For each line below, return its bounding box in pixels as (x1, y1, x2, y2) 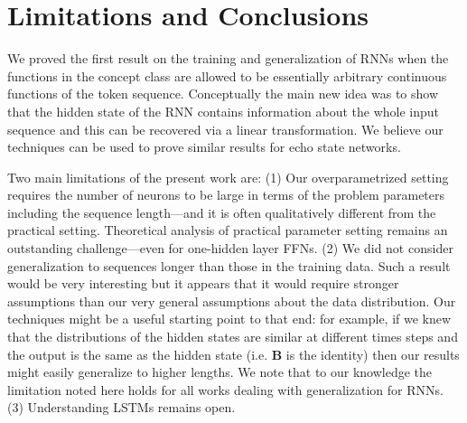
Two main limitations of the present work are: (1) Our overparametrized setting (7, 167, 449, 186)
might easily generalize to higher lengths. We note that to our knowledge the (7, 362, 433, 381)
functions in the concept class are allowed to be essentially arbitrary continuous (7, 66, 447, 85)
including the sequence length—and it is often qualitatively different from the (7, 202, 436, 221)
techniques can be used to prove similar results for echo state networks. (7, 137, 401, 156)
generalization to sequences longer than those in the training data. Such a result (7, 256, 451, 275)
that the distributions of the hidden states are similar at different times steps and (7, 327, 458, 346)
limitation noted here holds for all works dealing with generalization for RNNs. (7, 380, 444, 399)
